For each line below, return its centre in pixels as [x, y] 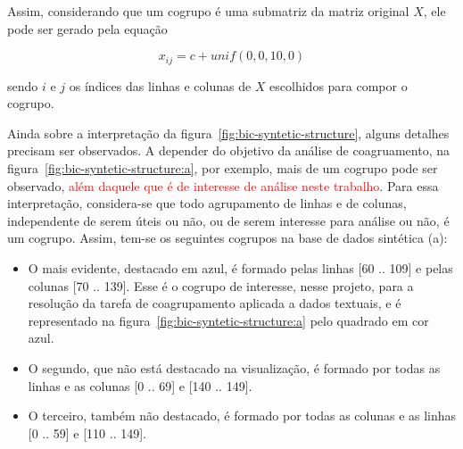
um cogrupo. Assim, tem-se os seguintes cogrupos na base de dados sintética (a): [227, 238]
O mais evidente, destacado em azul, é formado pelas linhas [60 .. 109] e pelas [240, 267]
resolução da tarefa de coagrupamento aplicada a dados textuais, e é [215, 303]
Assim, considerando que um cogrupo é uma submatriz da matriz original [208, 11]
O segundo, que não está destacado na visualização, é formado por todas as [234, 367]
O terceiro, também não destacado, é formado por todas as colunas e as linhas [242, 416]
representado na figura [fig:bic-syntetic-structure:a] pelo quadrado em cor [228, 320]
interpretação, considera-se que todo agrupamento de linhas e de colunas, [207, 203]
